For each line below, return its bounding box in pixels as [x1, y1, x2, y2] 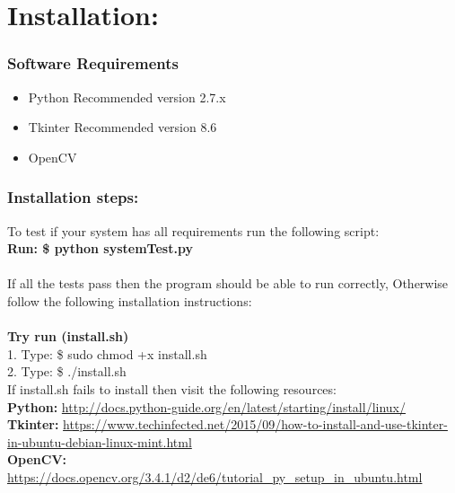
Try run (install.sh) [7, 327, 129, 346]
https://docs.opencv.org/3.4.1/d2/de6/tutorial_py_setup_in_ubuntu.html [7, 467, 423, 486]
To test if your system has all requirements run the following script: [7, 221, 380, 240]
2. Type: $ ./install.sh [7, 362, 127, 381]
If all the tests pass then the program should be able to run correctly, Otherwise [7, 274, 449, 293]
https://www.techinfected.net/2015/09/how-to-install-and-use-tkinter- [63, 415, 448, 434]
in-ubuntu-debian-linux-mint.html [7, 432, 192, 451]
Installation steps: [7, 186, 139, 208]
